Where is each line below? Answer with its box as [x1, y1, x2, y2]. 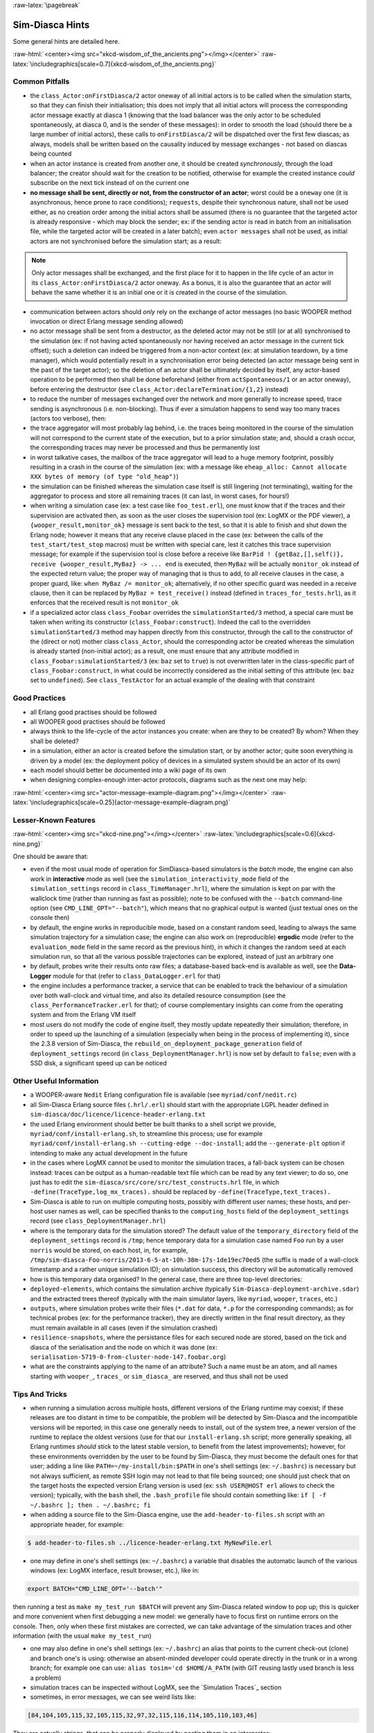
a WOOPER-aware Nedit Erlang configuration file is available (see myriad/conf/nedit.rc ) [30, 1090, 297, 1099]
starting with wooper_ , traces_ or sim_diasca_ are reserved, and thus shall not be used [30, 1372, 289, 1380]
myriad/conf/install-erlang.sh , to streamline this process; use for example [30, 1129, 263, 1138]
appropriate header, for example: [30, 1520, 124, 1529]
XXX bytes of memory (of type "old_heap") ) [30, 472, 179, 481]
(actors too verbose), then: [30, 414, 107, 422]
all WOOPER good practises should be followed [30, 717, 166, 726]
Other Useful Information [12, 1077, 99, 1086]
